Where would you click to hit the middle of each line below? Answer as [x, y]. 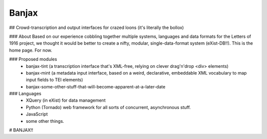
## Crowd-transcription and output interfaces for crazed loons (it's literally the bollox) [96, 28]
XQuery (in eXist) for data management [66, 100]
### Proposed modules [33, 59]
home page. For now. [31, 50]
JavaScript [37, 114]
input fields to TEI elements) [55, 80]
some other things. [45, 121]
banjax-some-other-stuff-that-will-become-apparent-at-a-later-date [96, 86]
